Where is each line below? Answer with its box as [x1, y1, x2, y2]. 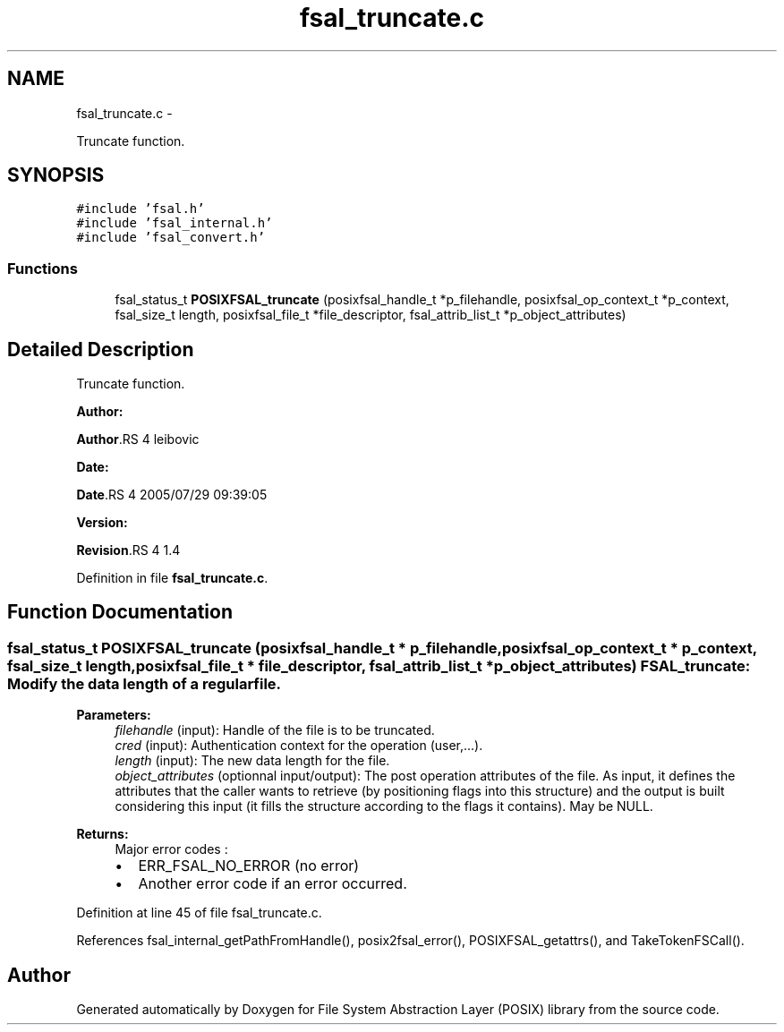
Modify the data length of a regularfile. [7, 674, 282, 693]
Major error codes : [115, 841, 228, 857]
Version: [76, 515, 128, 531]
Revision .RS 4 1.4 [76, 542, 181, 559]
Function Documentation [7, 601, 233, 624]
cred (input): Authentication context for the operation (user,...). [115, 738, 483, 754]
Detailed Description [7, 337, 194, 361]
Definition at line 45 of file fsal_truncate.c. [76, 905, 322, 921]
